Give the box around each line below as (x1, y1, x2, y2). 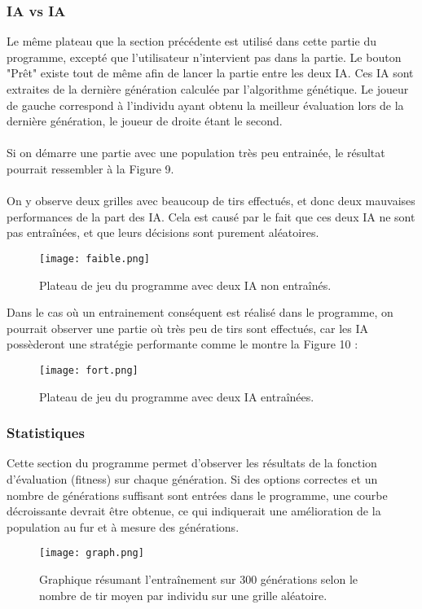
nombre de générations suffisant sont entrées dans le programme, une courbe (7, 486, 388, 503)
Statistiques (7, 423, 85, 443)
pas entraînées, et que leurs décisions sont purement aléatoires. (7, 224, 319, 241)
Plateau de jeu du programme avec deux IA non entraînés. (39, 276, 332, 293)
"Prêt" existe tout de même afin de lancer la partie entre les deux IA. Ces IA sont (7, 64, 414, 81)
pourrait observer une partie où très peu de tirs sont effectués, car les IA (7, 319, 369, 336)
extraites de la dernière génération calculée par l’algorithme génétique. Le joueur (7, 81, 409, 97)
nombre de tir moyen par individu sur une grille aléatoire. (39, 586, 327, 603)
